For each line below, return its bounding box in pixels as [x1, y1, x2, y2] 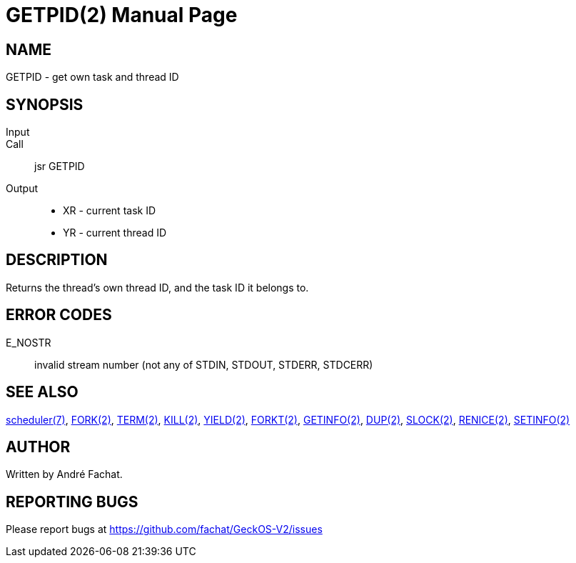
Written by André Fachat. [6, 468, 123, 481]
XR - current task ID [63, 204, 156, 217]
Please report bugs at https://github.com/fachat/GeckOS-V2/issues [6, 523, 323, 536]
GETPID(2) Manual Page [6, 3, 238, 27]
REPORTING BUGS [6, 492, 138, 511]
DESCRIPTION [6, 251, 108, 269]
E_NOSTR [6, 336, 51, 349]
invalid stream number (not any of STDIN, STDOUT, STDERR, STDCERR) [34, 358, 373, 371]
